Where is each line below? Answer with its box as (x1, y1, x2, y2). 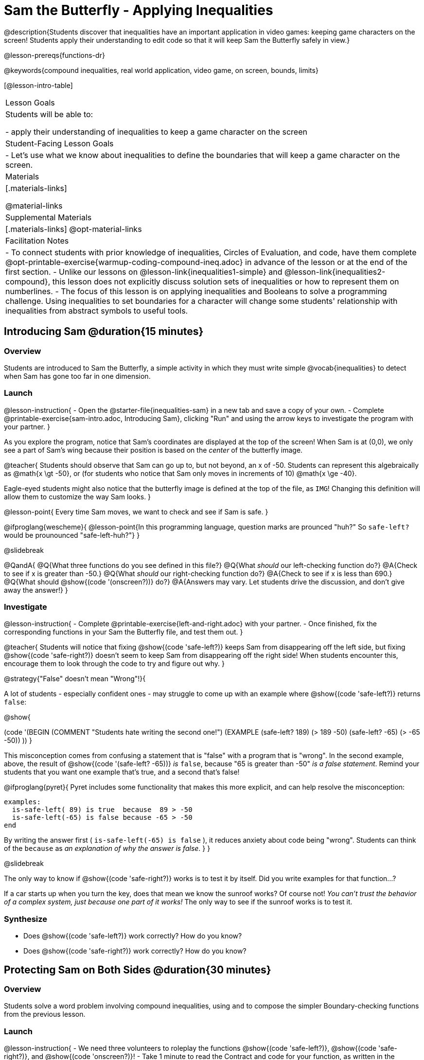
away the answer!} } (4, 585, 68, 594)
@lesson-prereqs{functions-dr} (4, 51, 105, 59)
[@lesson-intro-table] (4, 81, 73, 89)
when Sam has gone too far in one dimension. (4, 371, 151, 380)
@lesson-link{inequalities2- (284, 266, 386, 277)
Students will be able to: (5, 109, 93, 119)
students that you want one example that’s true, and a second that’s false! (4, 768, 240, 777)
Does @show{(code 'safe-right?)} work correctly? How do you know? (23, 947, 247, 955)
